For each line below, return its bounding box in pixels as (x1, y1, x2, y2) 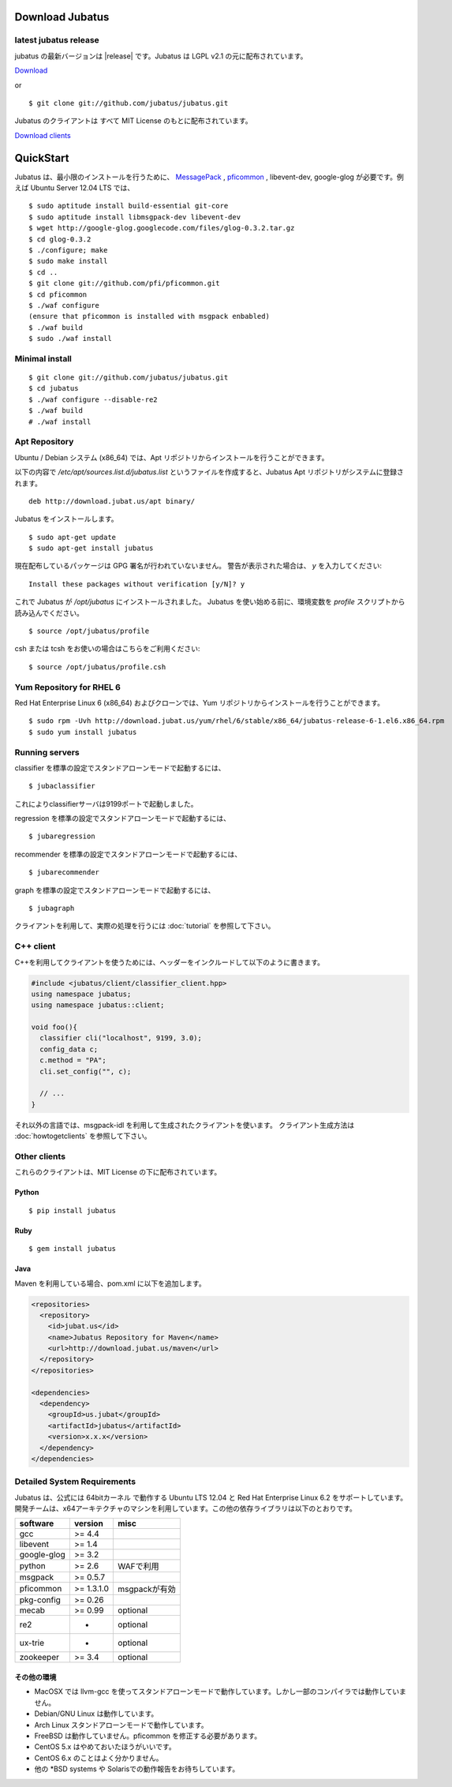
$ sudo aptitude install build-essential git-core (28, 201, 229, 211)
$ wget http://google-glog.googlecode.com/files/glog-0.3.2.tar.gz (28, 223, 295, 233)
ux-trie (19, 1638, 45, 1649)
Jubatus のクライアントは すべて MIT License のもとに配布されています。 (14, 116, 252, 126)
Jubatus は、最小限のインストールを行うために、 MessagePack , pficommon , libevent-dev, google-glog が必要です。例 (14, 172, 404, 182)
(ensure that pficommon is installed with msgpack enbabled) (28, 312, 270, 321)
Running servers (14, 747, 80, 758)
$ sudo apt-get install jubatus (28, 544, 154, 553)
